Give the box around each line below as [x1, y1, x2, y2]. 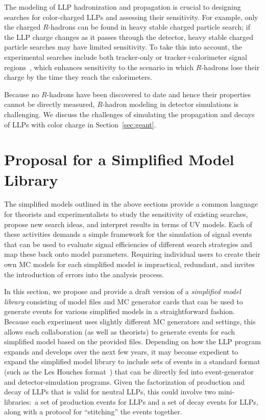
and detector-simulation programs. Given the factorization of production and [4, 376, 245, 387]
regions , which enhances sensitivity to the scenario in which [4, 61, 194, 72]
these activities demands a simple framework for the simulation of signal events [4, 229, 252, 239]
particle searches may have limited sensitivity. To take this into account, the [4, 41, 242, 52]
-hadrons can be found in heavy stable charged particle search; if [48, 21, 251, 32]
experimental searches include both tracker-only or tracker [4, 51, 186, 62]
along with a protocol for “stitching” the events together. [4, 406, 182, 417]
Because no [4, 89, 39, 99]
